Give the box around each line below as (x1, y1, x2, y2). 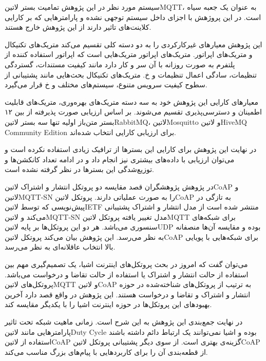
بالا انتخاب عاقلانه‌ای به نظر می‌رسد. (5, 241, 116, 252)
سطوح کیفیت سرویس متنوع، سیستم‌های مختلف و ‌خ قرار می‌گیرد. (5, 79, 207, 90)
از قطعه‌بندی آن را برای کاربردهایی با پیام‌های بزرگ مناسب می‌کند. (5, 346, 208, 357)
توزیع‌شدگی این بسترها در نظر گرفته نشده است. (5, 164, 154, 175)
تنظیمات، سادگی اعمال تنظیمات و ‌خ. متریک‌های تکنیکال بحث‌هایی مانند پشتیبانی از (5, 69, 257, 80)
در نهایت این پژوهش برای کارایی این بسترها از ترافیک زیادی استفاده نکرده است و (5, 144, 257, 155)
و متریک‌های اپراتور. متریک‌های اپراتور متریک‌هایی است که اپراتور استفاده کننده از (5, 49, 253, 60)
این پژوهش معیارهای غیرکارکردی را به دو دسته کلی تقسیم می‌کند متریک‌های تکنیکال (5, 39, 262, 49)
